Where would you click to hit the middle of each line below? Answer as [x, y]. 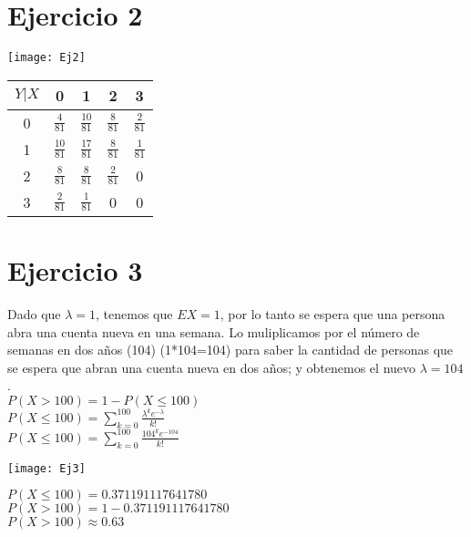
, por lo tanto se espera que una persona [333, 313]
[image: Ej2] [46, 58]
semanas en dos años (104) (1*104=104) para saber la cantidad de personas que [230, 350]
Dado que [34, 313]
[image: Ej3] [46, 468]
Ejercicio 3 [75, 269]
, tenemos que [134, 313]
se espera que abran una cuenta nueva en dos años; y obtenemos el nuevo [212, 367]
